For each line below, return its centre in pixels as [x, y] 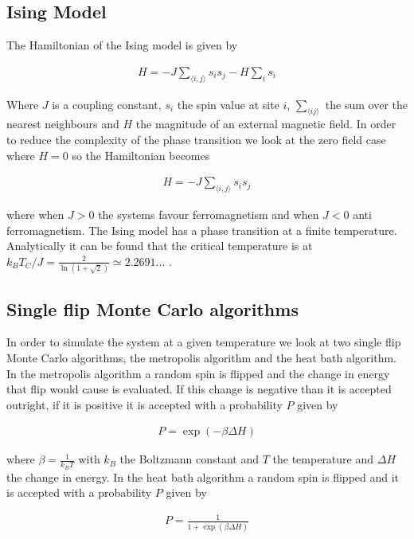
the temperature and [323, 459]
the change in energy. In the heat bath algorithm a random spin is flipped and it [203, 477]
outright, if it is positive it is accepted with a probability [145, 404]
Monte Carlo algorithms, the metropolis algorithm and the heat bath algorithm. [201, 357]
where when [35, 215]
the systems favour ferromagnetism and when [209, 215]
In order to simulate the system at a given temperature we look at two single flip [204, 342]
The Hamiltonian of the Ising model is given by [122, 45]
